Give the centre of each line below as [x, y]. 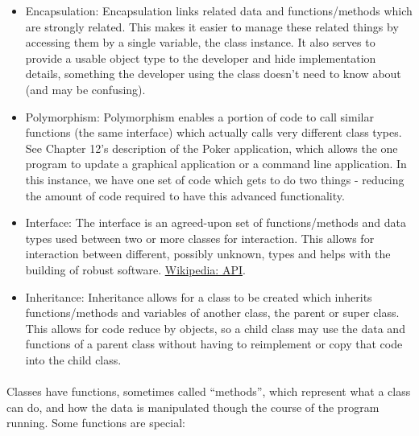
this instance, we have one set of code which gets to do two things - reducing [215, 179]
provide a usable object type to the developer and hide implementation [201, 58]
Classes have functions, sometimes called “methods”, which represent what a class [209, 391]
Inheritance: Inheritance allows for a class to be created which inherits [199, 296]
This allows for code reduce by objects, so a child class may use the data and [215, 328]
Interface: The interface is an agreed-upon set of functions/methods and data [216, 222]
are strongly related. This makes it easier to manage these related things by [212, 26]
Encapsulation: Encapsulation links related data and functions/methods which [219, 10]
